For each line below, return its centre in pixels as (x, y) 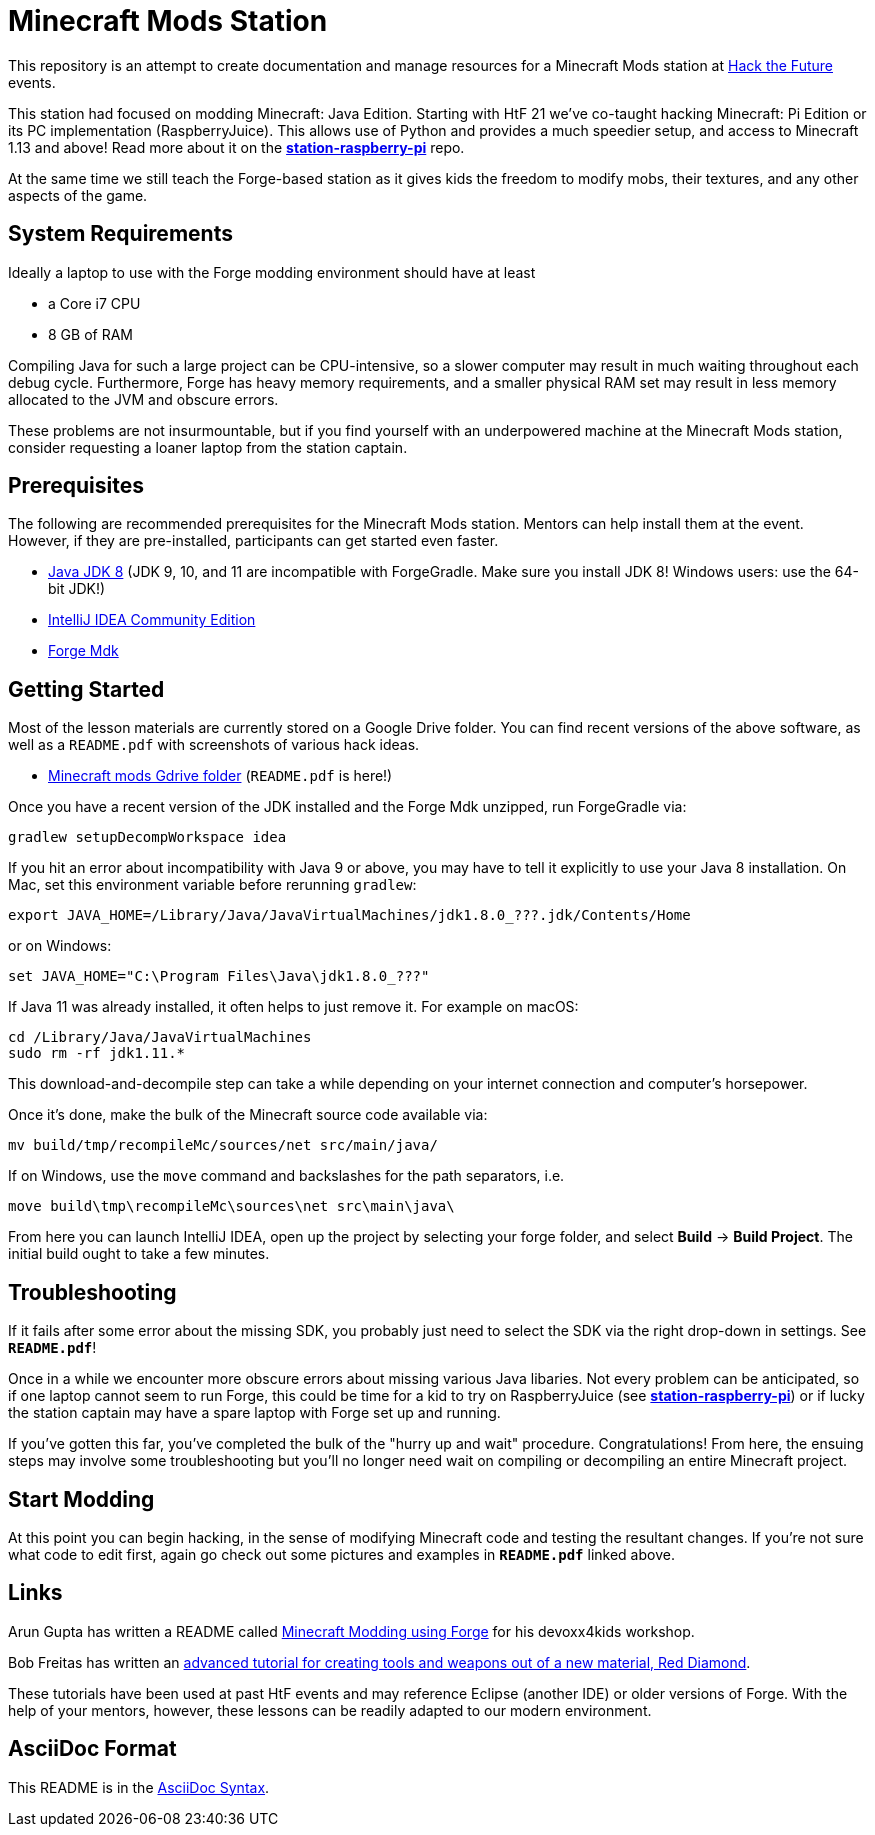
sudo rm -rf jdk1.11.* (97, 1053)
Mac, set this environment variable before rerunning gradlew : (212, 885)
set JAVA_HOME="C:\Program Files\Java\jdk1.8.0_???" (219, 976)
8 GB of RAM (90, 334)
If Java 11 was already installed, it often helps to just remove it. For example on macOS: (293, 1007)
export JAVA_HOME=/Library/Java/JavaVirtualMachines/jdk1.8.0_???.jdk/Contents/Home (349, 915)
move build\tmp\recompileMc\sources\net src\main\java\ (231, 1206)
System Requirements (120, 234)
